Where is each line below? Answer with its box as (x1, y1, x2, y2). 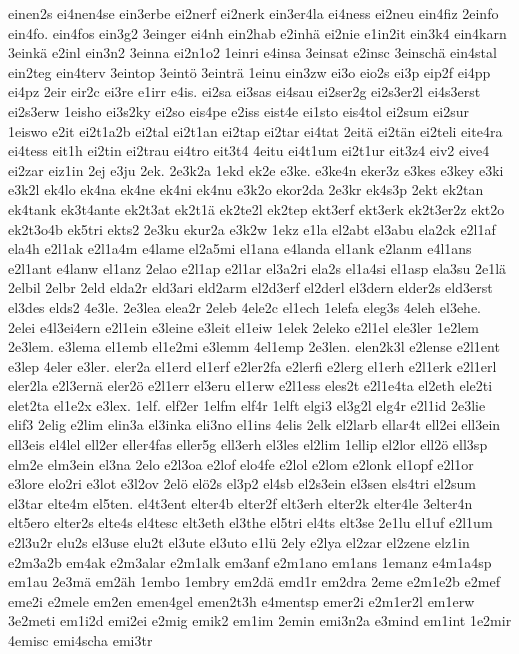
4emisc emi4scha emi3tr (8, 630, 153, 650)
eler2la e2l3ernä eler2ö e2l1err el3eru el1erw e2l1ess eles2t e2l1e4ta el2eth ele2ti (8, 375, 493, 396)
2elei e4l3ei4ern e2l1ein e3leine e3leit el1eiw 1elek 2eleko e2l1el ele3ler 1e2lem (8, 316, 479, 337)
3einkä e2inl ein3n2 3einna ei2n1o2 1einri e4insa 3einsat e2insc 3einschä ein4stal (8, 42, 497, 63)
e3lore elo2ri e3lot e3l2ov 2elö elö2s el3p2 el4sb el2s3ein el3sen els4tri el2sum (8, 473, 476, 494)
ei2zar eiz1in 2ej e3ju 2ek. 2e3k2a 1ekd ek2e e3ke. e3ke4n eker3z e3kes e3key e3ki (8, 159, 504, 180)
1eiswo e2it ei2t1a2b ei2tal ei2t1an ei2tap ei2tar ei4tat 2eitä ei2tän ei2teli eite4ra (8, 120, 503, 141)
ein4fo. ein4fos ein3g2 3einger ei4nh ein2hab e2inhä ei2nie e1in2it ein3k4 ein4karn (8, 22, 507, 43)
